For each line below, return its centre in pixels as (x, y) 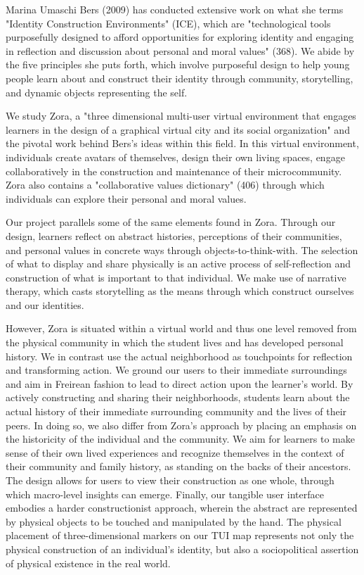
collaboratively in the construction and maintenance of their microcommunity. (174, 171)
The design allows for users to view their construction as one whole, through (170, 480)
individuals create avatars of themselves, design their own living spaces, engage (175, 157)
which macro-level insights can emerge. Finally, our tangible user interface (165, 494)
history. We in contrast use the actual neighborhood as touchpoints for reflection (179, 356)
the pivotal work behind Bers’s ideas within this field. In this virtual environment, (182, 143)
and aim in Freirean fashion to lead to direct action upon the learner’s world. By (180, 383)
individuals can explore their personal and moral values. (126, 198)
